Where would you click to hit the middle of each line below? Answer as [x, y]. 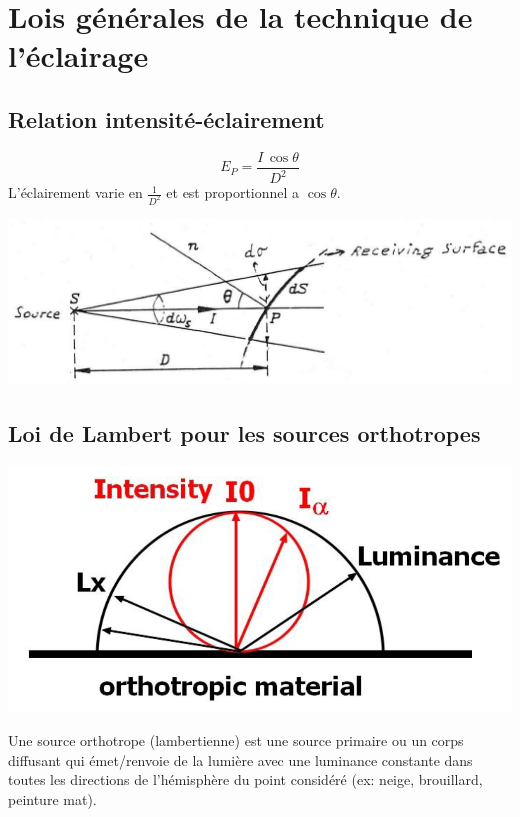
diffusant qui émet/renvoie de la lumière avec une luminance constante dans [240, 759]
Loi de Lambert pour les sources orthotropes [244, 433]
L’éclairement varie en [75, 192]
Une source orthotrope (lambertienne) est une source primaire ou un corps [236, 740]
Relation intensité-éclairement [166, 118]
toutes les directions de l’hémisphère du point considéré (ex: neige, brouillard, [245, 779]
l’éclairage [78, 55]
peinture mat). [52, 798]
